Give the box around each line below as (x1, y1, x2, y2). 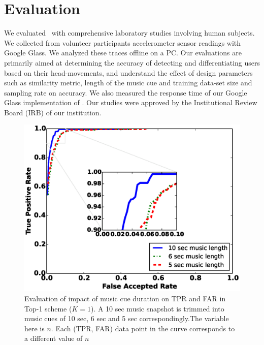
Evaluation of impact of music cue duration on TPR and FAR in (24, 293, 226, 303)
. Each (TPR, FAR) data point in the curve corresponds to (51, 323, 235, 333)
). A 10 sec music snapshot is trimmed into (90, 303, 224, 313)
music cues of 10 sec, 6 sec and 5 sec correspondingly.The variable (24, 313, 229, 324)
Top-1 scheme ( (24, 303, 72, 313)
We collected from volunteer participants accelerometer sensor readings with (4, 37, 241, 48)
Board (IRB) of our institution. (4, 107, 102, 117)
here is (24, 323, 45, 333)
